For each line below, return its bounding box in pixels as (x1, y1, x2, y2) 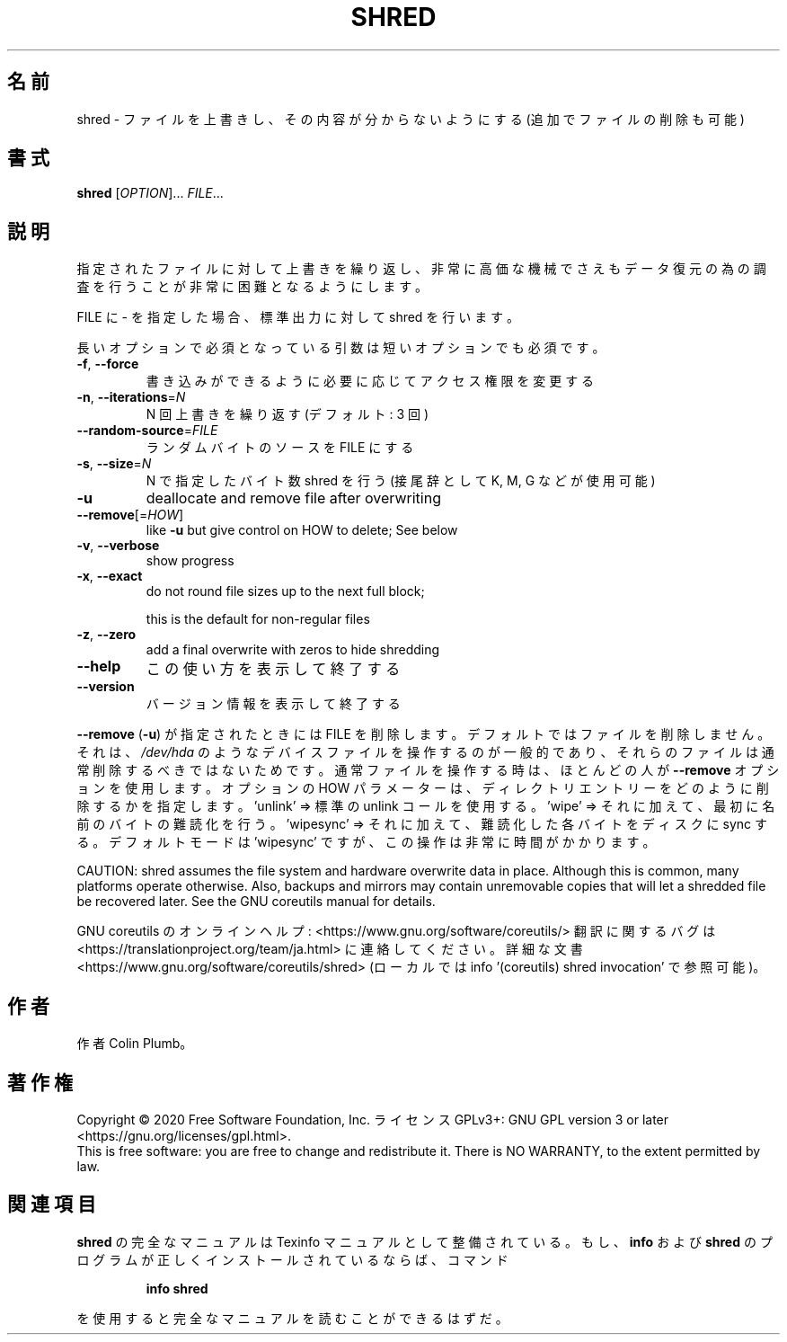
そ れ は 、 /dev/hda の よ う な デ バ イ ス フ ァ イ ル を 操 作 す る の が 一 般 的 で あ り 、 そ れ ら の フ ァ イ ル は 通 (76, 744, 774, 760)
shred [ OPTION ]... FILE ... (76, 185, 224, 201)
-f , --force (76, 356, 139, 372)
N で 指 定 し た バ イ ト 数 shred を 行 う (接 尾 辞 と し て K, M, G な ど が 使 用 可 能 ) (146, 473, 656, 489)
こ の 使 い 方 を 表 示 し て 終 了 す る (146, 660, 401, 679)
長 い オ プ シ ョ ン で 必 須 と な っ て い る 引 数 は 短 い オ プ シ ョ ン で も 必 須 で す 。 (76, 340, 606, 356)
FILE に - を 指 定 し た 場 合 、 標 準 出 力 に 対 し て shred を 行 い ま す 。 (76, 309, 520, 325)
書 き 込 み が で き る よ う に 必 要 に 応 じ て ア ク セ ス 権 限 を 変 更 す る (146, 373, 595, 389)
